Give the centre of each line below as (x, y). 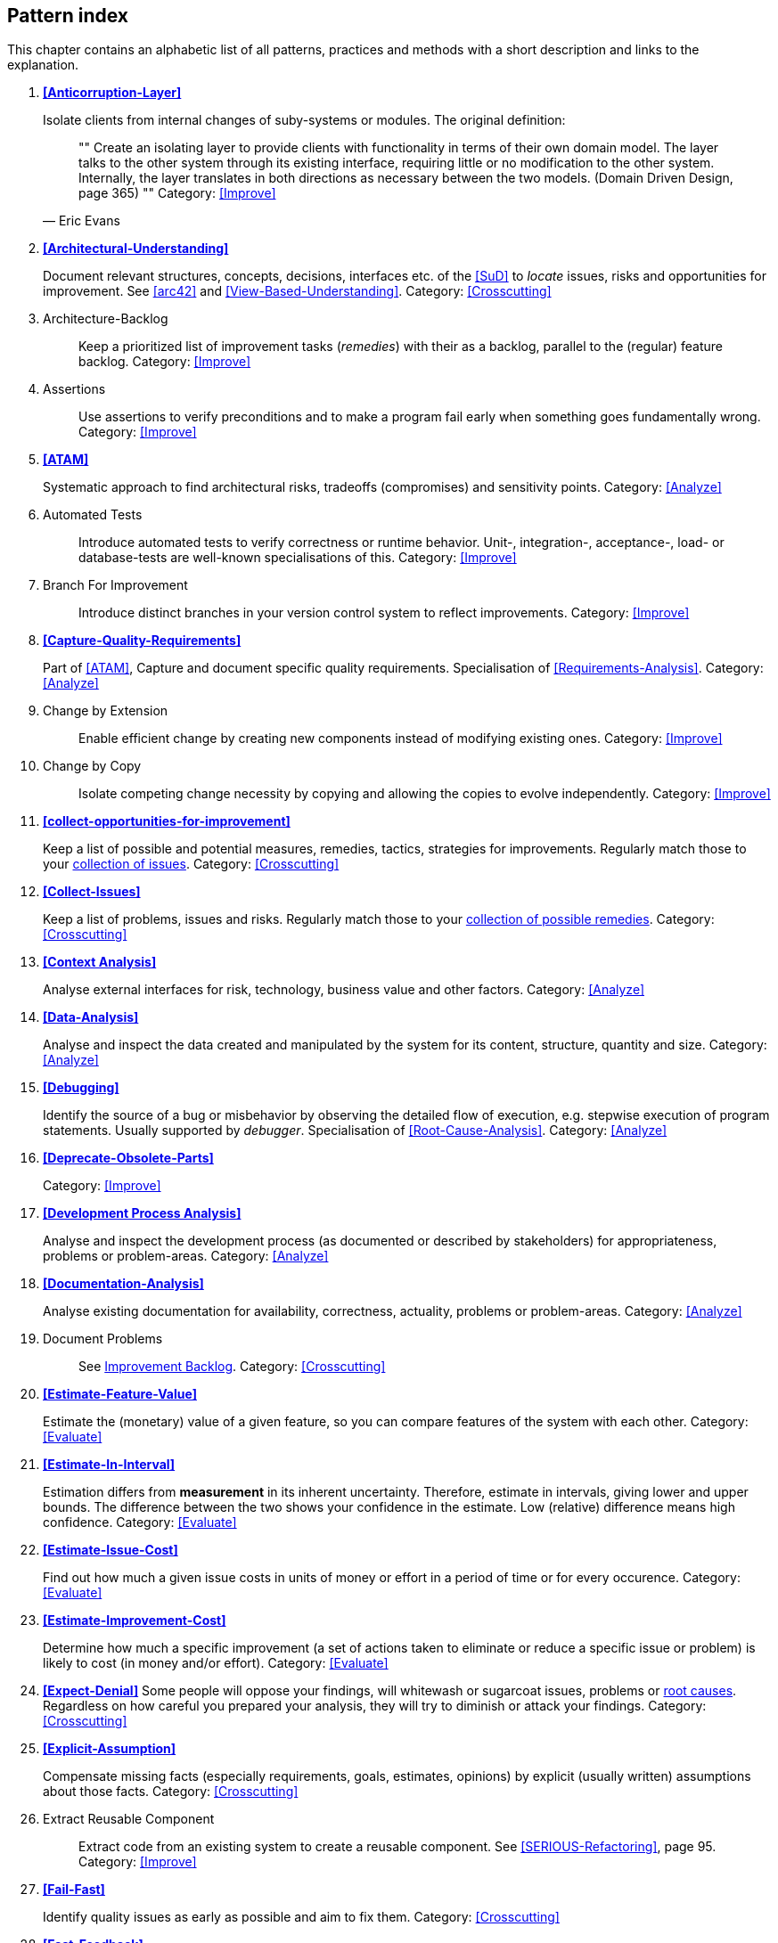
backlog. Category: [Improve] (165, 362)
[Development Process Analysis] (142, 1213)
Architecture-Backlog (106, 319)
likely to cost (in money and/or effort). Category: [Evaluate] (216, 1663)
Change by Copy (92, 766)
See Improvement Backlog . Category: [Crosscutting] (232, 1367)
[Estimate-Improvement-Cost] (135, 1621)
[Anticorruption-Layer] (112, 93)
